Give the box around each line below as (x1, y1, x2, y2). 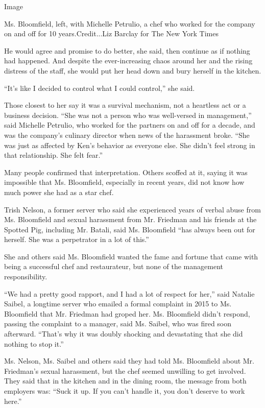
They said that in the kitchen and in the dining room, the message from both (4, 375, 247, 386)
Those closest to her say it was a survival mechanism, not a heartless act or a (4, 100, 246, 110)
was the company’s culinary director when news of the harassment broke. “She (4, 129, 250, 140)
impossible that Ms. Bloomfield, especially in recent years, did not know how (4, 177, 245, 187)
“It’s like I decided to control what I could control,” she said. (4, 82, 195, 93)
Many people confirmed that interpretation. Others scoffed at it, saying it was (4, 166, 248, 177)
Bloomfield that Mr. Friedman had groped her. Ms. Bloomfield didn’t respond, (4, 308, 250, 319)
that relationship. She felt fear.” (4, 150, 103, 160)
